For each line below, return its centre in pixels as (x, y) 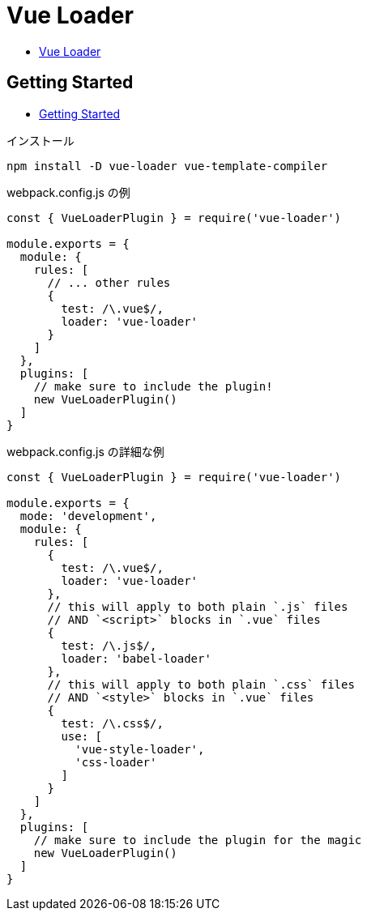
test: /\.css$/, (112, 723)
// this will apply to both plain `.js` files (198, 606)
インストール (41, 140)
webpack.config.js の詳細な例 (85, 451)
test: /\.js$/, (109, 645)
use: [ (82, 736)
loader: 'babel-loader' (136, 658)
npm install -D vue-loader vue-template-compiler (167, 166)
